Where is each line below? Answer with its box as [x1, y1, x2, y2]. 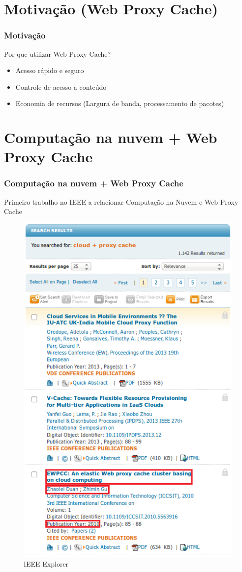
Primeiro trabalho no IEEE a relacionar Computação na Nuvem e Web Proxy [4, 196, 239, 207]
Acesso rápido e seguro [15, 65, 84, 75]
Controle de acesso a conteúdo [15, 81, 107, 92]
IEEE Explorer [24, 558, 69, 569]
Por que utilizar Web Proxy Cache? [4, 48, 111, 59]
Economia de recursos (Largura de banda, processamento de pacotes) [15, 98, 224, 108]
